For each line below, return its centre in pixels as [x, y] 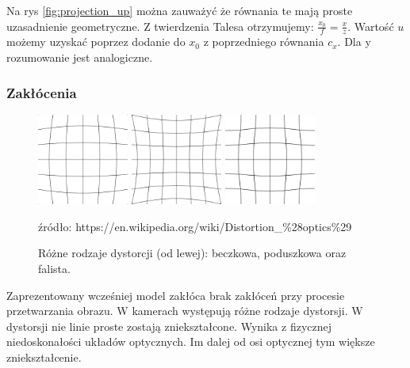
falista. [54, 268]
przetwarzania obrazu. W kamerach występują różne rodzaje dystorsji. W [185, 311]
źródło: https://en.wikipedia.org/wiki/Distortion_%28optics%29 [195, 226]
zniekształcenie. [44, 357]
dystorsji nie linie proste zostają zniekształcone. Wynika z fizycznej [169, 326]
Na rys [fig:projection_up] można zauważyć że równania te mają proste [180, 10]
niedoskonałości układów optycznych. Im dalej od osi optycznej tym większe [191, 341]
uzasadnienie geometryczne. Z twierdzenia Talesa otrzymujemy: [160, 26]
